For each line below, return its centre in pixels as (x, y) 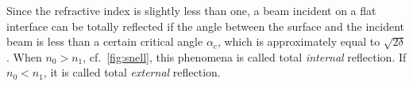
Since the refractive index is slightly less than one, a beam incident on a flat (191, 10)
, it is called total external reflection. (132, 72)
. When (24, 56)
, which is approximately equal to (299, 41)
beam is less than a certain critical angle (105, 41)
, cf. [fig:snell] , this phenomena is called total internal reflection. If (245, 56)
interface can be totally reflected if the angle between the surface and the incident (206, 26)
